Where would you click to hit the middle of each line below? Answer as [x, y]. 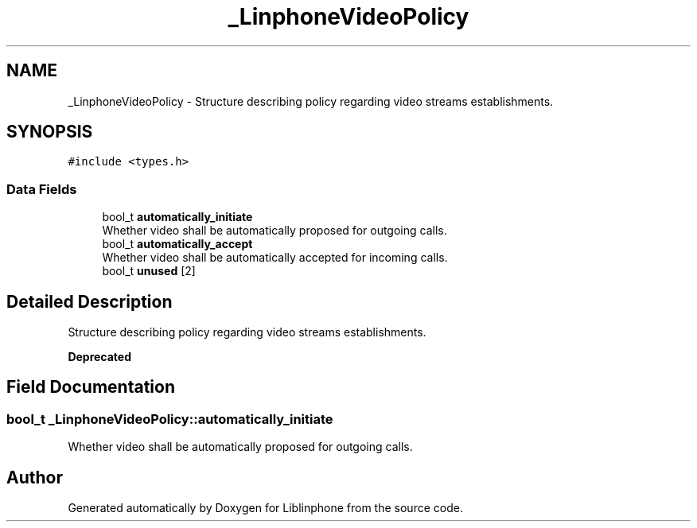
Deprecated [100, 357]
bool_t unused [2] [149, 271]
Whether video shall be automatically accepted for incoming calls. [275, 258]
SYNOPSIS [50, 132]
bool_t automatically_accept [177, 244]
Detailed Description [90, 301]
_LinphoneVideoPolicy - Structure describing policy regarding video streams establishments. [311, 101]
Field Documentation [91, 387]
